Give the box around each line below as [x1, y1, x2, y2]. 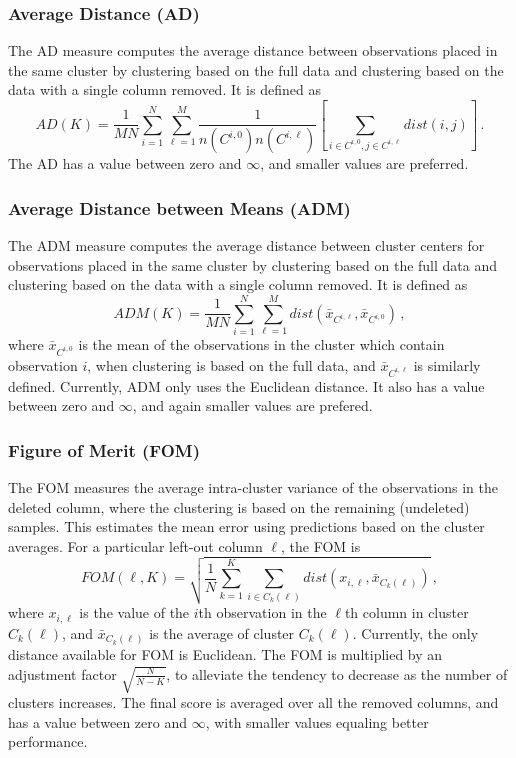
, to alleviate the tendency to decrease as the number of [166, 663, 508, 684]
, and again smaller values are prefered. [132, 395, 373, 416]
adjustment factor [8, 663, 117, 684]
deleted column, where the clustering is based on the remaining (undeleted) [8, 496, 470, 517]
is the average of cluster [149, 622, 295, 643]
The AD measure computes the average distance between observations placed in [8, 40, 498, 61]
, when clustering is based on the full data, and [87, 354, 376, 375]
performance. [8, 731, 88, 752]
